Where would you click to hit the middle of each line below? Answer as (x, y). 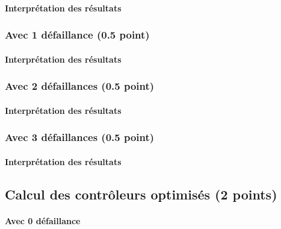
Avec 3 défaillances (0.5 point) (80, 137)
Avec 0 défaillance (43, 220)
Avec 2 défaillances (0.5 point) (80, 86)
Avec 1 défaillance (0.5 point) (77, 35)
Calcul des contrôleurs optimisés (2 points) (141, 194)
